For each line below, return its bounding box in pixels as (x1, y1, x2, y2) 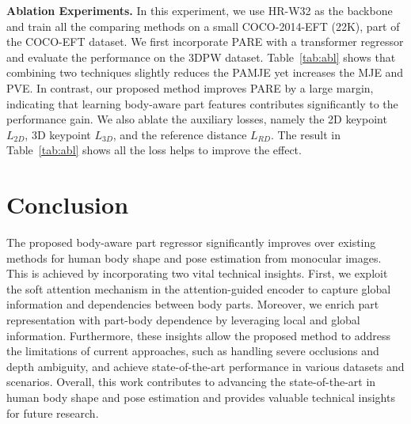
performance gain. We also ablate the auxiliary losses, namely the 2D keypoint (6, 111, 387, 127)
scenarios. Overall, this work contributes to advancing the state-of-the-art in (6, 373, 376, 390)
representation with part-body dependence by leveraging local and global (6, 312, 360, 328)
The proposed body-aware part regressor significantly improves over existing (6, 234, 376, 251)
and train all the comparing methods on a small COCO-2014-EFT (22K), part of (6, 17, 400, 34)
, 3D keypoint (25, 126, 91, 142)
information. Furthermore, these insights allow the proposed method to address (6, 327, 391, 343)
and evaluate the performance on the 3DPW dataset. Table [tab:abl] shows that (6, 48, 396, 65)
